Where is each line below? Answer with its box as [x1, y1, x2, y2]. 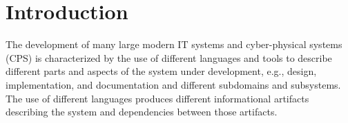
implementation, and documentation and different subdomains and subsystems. [6, 77, 341, 91]
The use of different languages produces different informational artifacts [6, 91, 309, 105]
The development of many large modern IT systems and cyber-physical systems [6, 37, 342, 52]
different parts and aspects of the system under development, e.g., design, [6, 64, 317, 78]
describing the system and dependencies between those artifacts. [6, 104, 278, 119]
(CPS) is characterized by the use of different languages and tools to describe [6, 50, 332, 65]
